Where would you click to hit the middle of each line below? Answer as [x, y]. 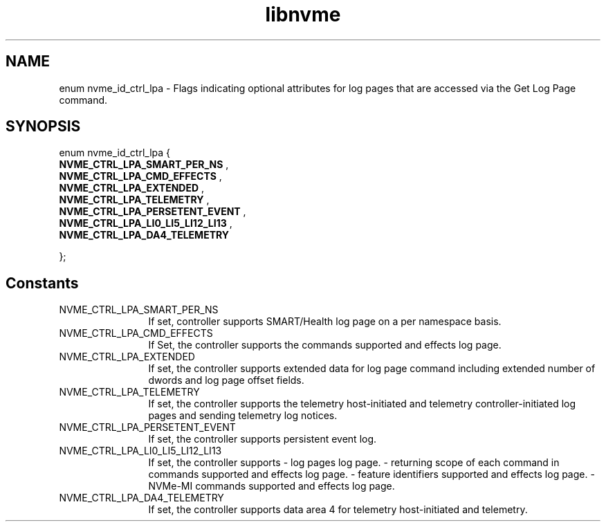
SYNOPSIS [43, 127]
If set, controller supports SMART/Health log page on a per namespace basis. [325, 322]
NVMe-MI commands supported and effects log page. [272, 486]
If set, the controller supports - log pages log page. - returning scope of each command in [354, 463]
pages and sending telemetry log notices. [243, 416]
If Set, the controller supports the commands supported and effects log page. [325, 345]
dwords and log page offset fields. [226, 380]
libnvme [303, 15]
